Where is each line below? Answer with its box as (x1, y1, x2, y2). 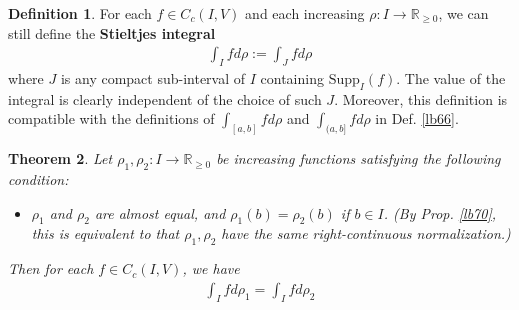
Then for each (8, 258, 94, 279)
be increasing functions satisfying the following (216, 148, 501, 169)
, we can (438, 3, 489, 23)
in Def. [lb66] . (375, 108, 459, 129)
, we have (182, 258, 240, 279)
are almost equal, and (94, 202, 226, 223)
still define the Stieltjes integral (8, 22, 216, 43)
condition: (8, 169, 69, 190)
